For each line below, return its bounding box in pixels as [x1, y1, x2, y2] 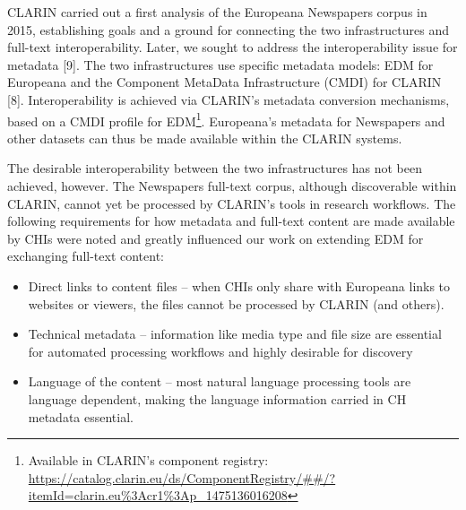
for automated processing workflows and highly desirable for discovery [28, 341, 413, 360]
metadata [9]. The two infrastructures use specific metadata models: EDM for [7, 55, 434, 73]
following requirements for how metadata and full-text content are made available [7, 212, 455, 230]
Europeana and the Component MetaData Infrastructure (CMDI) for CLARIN [7, 73, 442, 91]
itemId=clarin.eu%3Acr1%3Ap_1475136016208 [28, 486, 288, 505]
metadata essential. [28, 407, 134, 426]
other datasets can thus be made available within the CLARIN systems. [7, 128, 402, 147]
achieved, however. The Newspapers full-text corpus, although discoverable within [7, 177, 457, 194]
